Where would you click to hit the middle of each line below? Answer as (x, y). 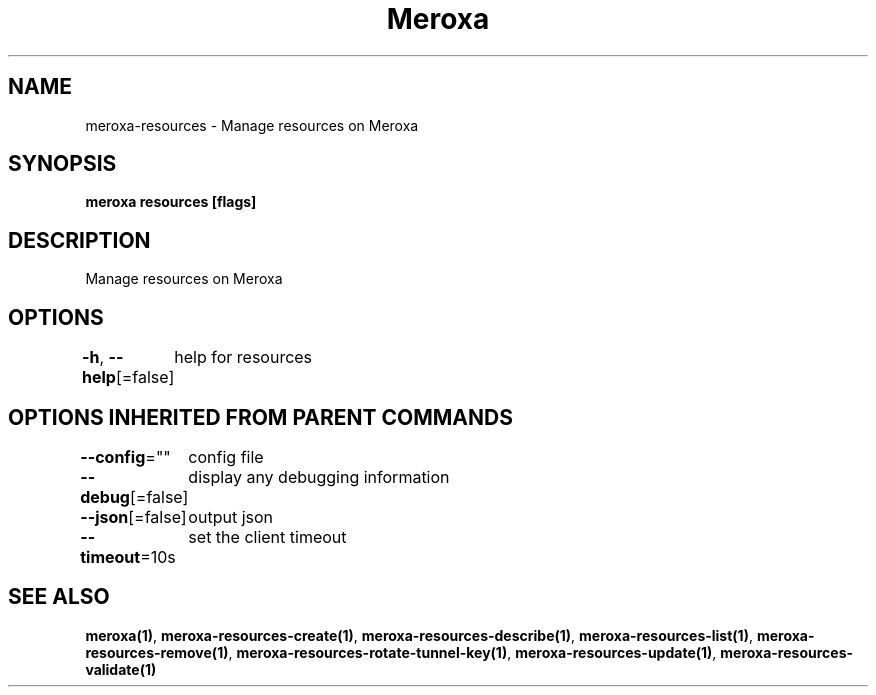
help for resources (243, 357)
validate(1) (121, 669)
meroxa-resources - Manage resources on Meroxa (252, 125)
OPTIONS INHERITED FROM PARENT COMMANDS (260, 417)
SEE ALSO (59, 597)
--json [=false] (133, 516)
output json (231, 516)
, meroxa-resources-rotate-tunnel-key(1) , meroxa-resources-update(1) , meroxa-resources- (541, 652)
